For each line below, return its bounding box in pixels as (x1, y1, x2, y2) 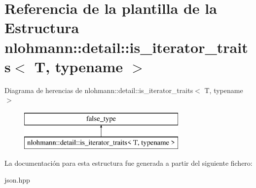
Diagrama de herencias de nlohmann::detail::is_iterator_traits (4, 85, 193, 95)
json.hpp (4, 174, 30, 185)
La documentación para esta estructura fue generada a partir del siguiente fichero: (4, 158, 253, 168)
